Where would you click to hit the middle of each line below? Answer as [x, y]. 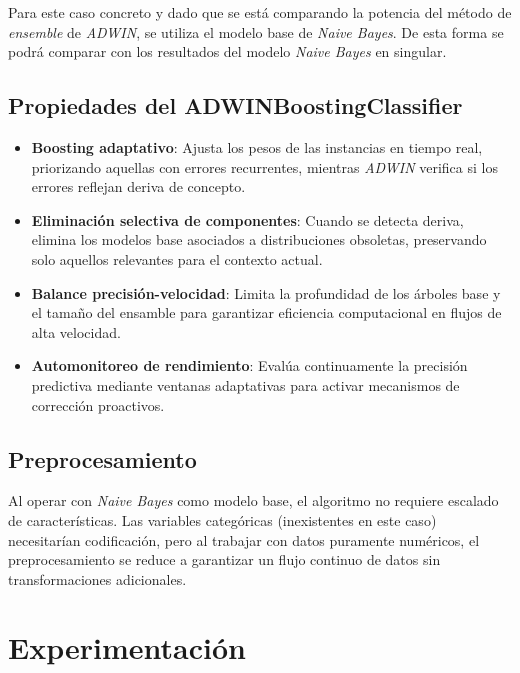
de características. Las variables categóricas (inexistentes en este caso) [222, 519]
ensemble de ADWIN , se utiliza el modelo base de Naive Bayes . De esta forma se [256, 31]
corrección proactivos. [98, 404]
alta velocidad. [76, 331]
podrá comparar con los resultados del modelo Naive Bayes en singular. [227, 51]
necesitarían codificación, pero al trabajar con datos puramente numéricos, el [244, 539]
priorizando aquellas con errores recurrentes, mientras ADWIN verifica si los [264, 166]
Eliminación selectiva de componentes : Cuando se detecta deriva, [247, 219]
